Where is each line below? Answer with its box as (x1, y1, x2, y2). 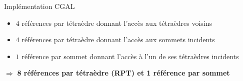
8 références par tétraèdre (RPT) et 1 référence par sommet (17, 68, 230, 78)
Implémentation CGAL (4, 1, 75, 11)
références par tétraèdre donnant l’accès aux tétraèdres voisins (21, 17, 212, 28)
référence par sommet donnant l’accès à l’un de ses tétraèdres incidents (21, 51, 239, 61)
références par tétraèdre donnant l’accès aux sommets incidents (21, 34, 215, 45)
